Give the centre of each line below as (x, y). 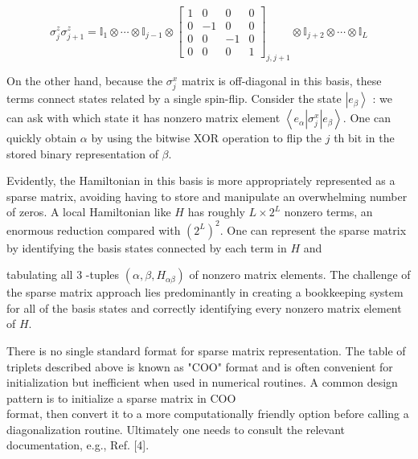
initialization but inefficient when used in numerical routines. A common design (202, 382)
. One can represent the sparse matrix (313, 229)
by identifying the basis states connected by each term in (147, 247)
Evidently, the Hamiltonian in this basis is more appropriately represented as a (201, 180)
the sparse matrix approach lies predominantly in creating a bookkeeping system (205, 292)
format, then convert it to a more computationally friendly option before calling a (208, 414)
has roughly (216, 212)
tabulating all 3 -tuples (63, 275)
